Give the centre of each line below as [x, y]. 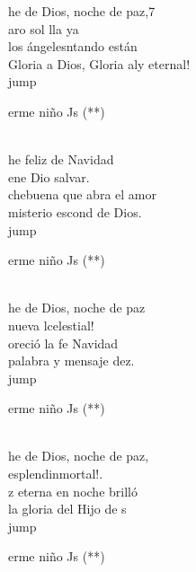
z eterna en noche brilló [73, 491]
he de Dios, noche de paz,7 [82, 11]
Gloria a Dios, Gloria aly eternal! [99, 63]
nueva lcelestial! [51, 325]
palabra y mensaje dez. [71, 361]
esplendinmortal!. [56, 474]
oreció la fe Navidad [63, 343]
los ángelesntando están [73, 46]
